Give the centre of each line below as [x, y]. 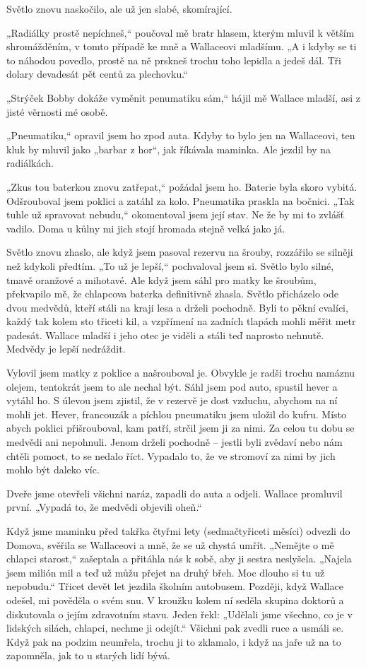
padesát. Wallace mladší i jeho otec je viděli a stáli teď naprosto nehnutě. [165, 335]
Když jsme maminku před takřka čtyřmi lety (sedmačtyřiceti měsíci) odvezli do [178, 531]
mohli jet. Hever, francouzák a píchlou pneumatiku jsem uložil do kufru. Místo [176, 414]
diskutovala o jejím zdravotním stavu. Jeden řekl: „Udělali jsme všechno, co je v [179, 614]
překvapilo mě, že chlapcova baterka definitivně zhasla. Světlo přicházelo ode [172, 294]
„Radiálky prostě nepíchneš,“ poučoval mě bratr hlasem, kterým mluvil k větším [181, 32]
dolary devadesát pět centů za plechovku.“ [97, 74]
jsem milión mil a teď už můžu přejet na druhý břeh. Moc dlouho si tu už [166, 572]
